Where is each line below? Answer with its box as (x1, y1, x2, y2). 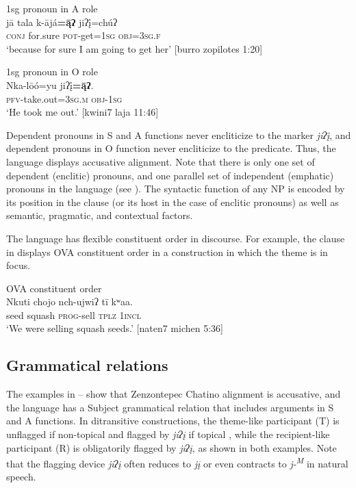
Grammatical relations (6, 355, 168, 376)
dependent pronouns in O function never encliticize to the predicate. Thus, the (6, 141, 336, 155)
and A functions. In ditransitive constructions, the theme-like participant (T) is (6, 413, 340, 428)
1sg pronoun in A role (6, 1, 98, 15)
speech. (6, 470, 36, 484)
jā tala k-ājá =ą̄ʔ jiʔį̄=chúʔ (6, 14, 118, 29)
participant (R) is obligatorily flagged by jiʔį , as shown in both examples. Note (6, 440, 337, 454)
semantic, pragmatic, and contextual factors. (6, 208, 193, 222)
